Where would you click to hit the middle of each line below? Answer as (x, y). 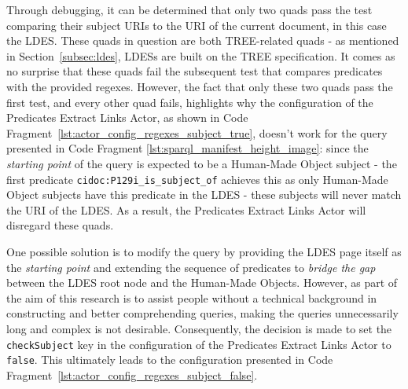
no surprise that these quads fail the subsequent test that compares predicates (195, 71)
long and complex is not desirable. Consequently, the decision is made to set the (199, 328)
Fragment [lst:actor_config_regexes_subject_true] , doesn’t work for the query (197, 132)
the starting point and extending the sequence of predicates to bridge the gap (191, 267)
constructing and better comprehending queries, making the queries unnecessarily (202, 313)
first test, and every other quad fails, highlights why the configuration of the (190, 102)
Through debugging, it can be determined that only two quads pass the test (189, 9)
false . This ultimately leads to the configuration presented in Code (170, 360)
